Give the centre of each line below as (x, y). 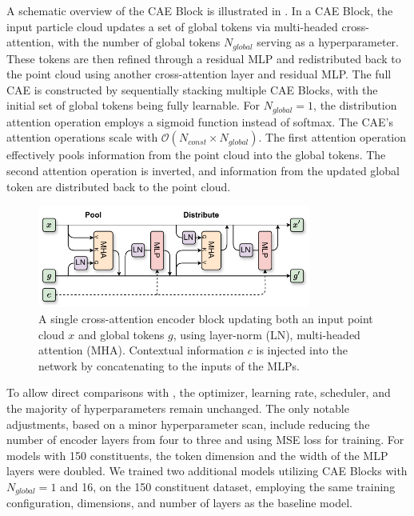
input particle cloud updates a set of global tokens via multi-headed (172, 26)
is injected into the (302, 350)
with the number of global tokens (139, 42)
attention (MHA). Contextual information (141, 350)
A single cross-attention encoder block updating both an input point (206, 318)
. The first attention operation (332, 137)
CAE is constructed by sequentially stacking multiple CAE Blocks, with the (192, 89)
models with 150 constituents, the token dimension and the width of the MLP (197, 455)
